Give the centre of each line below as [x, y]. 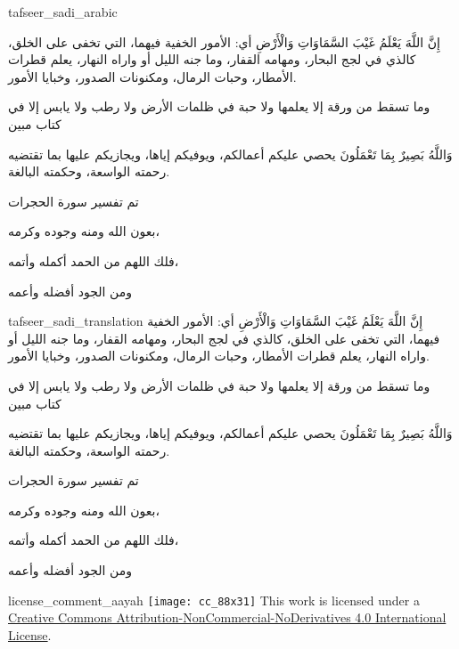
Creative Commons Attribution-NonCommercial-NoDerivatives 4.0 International [227, 617]
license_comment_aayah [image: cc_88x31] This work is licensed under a [214, 600]
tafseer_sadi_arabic [63, 12]
